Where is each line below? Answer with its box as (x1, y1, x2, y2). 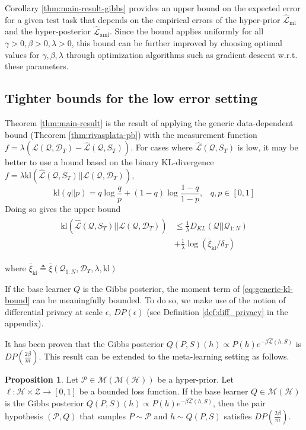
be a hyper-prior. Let (157, 373, 234, 386)
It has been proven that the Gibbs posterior (5, 337, 164, 349)
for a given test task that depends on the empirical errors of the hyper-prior (5, 13, 280, 25)
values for (5, 48, 40, 60)
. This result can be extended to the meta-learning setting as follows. (39, 350, 289, 362)
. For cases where (130, 141, 193, 153)
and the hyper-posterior (5, 25, 91, 37)
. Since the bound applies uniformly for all (109, 25, 264, 37)
